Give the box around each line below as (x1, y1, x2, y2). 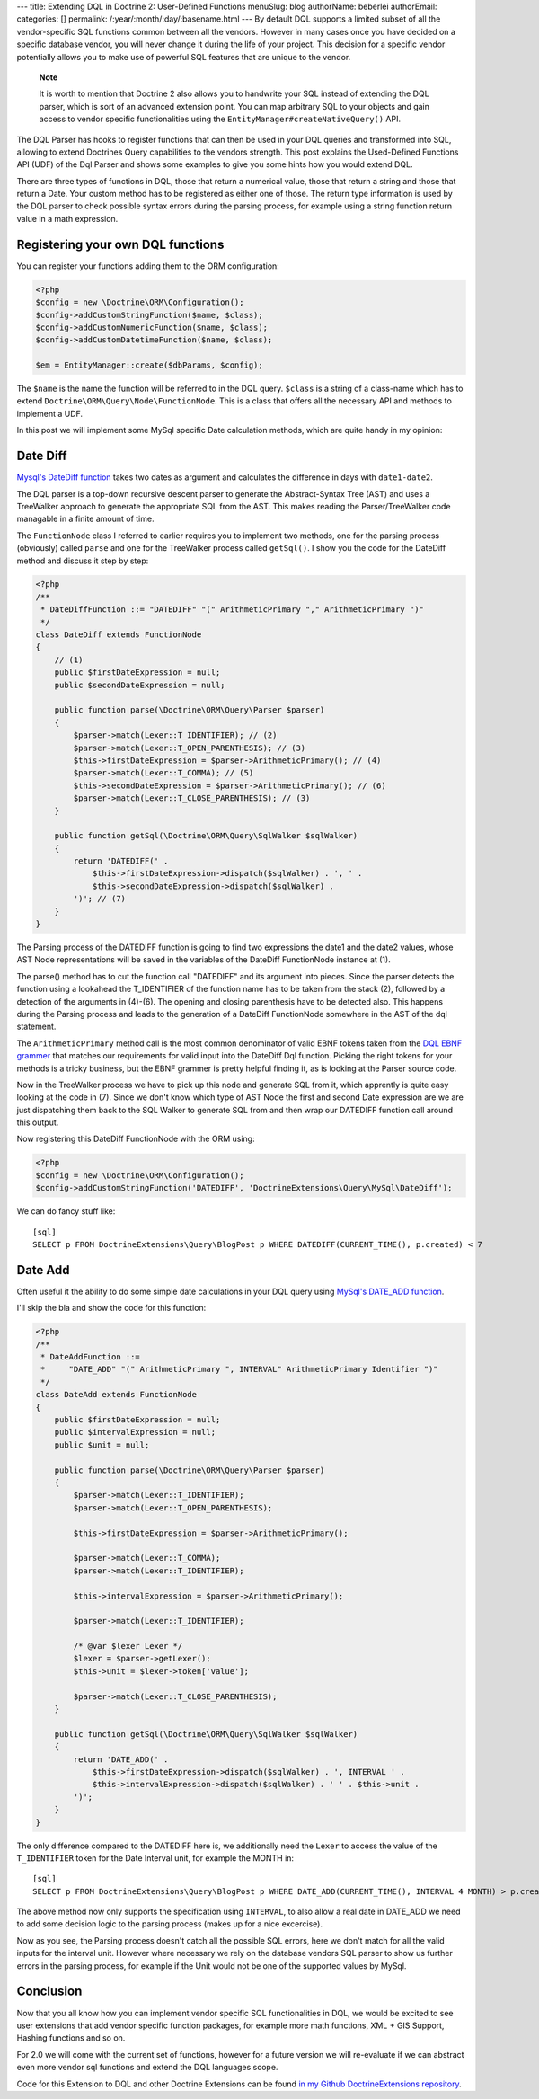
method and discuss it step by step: (16, 555, 149, 566)
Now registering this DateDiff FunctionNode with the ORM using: (16, 1133, 255, 1145)
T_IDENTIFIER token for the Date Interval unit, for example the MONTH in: (16, 1852, 295, 1864)
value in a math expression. (16, 213, 119, 224)
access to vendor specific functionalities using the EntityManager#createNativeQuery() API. (39, 113, 402, 125)
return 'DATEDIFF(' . (73, 856, 169, 866)
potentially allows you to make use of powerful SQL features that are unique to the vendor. (16, 51, 351, 62)
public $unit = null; (54, 1439, 150, 1450)
